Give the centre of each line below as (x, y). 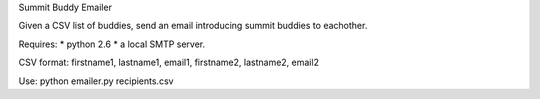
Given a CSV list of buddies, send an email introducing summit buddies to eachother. (193, 26)
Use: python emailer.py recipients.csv (96, 81)
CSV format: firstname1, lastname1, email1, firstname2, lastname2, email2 (169, 62)
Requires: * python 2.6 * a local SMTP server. (112, 44)
